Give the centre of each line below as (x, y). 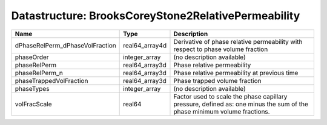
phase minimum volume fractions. (222, 111)
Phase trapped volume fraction (217, 81)
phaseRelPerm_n (39, 73)
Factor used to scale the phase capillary (230, 96)
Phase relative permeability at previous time (236, 73)
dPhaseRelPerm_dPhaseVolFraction (65, 45)
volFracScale (33, 104)
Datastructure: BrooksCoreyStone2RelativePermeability (156, 16)
